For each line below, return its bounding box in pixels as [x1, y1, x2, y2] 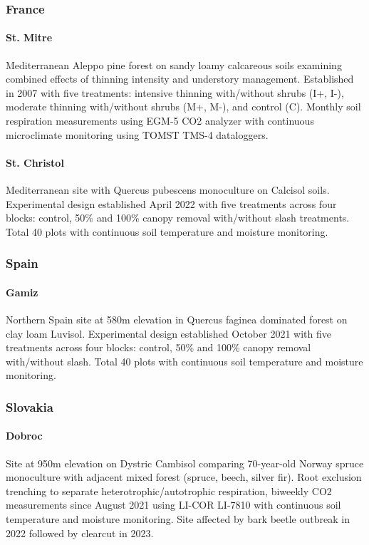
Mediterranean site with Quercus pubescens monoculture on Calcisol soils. [6, 182, 330, 197]
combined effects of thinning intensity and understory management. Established [6, 71, 354, 86]
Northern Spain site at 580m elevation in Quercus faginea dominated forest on [6, 312, 348, 327]
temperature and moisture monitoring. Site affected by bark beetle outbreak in [6, 512, 350, 526]
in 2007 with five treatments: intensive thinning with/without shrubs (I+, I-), [6, 85, 344, 100]
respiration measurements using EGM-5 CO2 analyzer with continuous [6, 113, 314, 128]
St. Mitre [6, 30, 53, 45]
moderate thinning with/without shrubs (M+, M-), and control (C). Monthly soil [6, 99, 361, 114]
